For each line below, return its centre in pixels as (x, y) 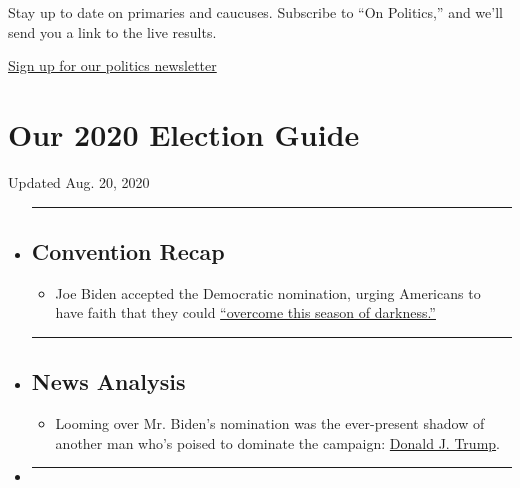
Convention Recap (128, 250)
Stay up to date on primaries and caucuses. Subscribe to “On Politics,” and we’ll (255, 12)
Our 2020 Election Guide (184, 133)
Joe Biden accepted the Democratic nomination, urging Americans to (268, 292)
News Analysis (108, 381)
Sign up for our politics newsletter (112, 65)
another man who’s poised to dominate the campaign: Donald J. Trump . (277, 442)
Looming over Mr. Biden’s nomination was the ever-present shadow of (270, 423)
